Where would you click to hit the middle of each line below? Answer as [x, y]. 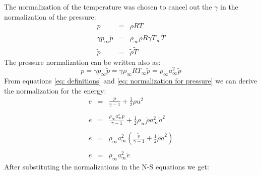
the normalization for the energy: [55, 90]
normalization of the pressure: [50, 16]
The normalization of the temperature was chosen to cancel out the [108, 7]
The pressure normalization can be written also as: [82, 62]
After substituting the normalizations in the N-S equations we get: [107, 167]
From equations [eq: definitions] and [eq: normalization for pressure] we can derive [131, 80]
